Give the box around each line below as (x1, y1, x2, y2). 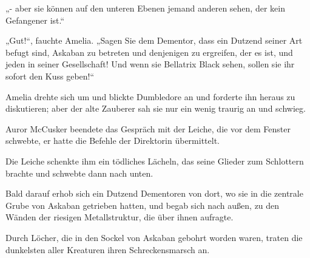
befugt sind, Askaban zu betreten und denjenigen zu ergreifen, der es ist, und (5, 46, 293, 58)
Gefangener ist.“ (5, 13, 65, 26)
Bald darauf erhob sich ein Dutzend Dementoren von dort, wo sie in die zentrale (5, 187, 303, 200)
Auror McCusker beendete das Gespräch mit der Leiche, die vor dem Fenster (5, 122, 291, 135)
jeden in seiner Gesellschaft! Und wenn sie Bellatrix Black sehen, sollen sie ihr (5, 58, 295, 70)
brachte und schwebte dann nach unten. (5, 166, 153, 179)
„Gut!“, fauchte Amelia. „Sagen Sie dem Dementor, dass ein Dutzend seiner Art (5, 34, 303, 47)
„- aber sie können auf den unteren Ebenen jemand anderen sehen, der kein (5, 2, 285, 14)
